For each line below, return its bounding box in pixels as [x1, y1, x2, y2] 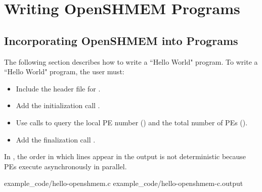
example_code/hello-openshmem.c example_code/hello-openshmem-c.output [4, 178, 243, 188]
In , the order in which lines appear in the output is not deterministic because [4, 151, 246, 162]
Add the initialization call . [16, 100, 100, 111]
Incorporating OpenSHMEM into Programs [4, 32, 238, 48]
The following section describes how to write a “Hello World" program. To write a [4, 56, 258, 67]
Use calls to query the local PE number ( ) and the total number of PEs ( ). [16, 117, 248, 127]
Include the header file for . [16, 83, 101, 93]
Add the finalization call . [16, 134, 96, 145]
